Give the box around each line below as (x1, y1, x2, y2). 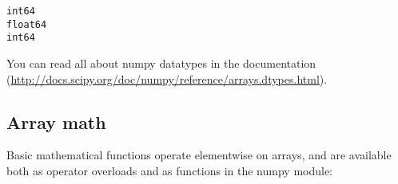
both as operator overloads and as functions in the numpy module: (6, 162, 333, 178)
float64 (6, 18, 47, 30)
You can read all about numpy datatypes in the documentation (6, 54, 316, 71)
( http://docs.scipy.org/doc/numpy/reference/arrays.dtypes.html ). (6, 70, 328, 87)
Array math (6, 109, 106, 134)
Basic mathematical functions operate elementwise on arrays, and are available (6, 147, 392, 163)
